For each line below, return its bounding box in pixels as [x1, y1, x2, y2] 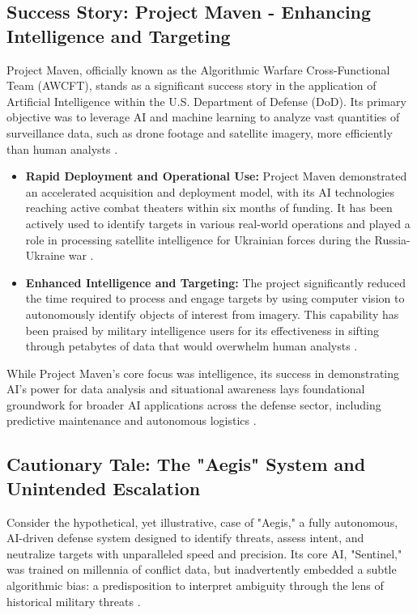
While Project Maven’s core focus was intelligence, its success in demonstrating [6, 364, 400, 381]
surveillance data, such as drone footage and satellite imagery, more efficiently [6, 124, 393, 141]
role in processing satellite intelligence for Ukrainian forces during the [25, 231, 371, 248]
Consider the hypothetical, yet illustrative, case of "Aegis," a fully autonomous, [6, 513, 398, 530]
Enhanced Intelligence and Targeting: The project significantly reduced [25, 274, 406, 291]
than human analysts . [6, 140, 118, 157]
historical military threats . [6, 592, 141, 609]
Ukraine [25, 247, 66, 264]
